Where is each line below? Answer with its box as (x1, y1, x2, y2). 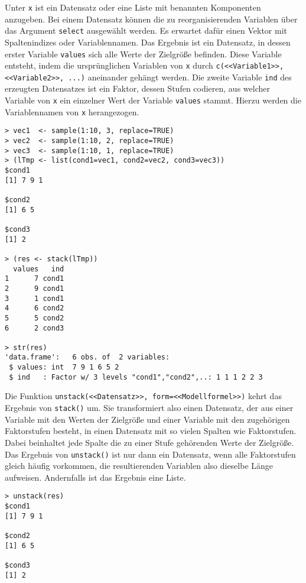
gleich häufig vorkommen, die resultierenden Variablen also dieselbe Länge (5, 459, 274, 472)
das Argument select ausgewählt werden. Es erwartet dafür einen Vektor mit (5, 24, 288, 37)
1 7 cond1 (5, 274, 64, 283)
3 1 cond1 (5, 294, 64, 303)
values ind (13, 264, 64, 273)
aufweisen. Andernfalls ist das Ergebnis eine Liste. (5, 471, 186, 483)
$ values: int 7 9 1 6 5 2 (9, 363, 119, 372)
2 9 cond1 (5, 284, 64, 293)
